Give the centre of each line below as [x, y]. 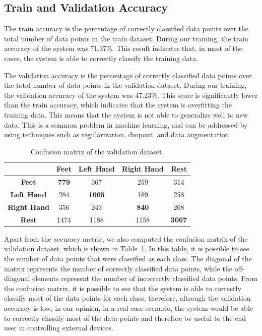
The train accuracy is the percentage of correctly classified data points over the [126, 29]
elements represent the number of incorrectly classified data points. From [145, 278]
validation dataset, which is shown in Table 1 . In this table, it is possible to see [127, 248]
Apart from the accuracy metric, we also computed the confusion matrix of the [126, 238]
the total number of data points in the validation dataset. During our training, [125, 85]
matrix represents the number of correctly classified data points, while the [118, 268]
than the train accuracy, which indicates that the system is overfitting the [118, 105]
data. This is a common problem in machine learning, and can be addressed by [126, 124]
